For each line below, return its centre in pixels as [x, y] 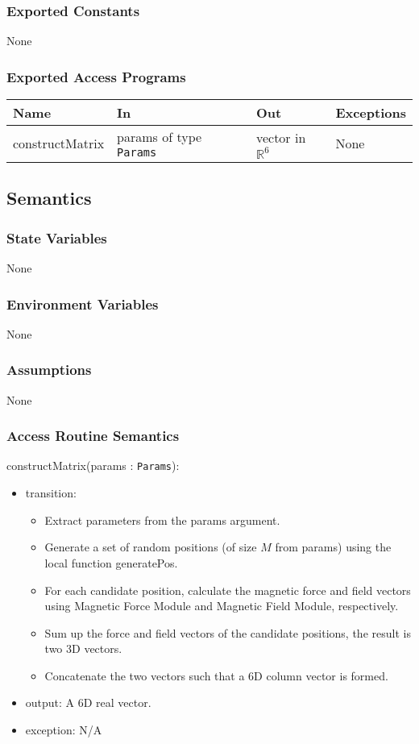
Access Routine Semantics [93, 436]
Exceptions [371, 113]
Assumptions [49, 370]
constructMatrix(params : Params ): [93, 466]
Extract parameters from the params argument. [162, 520]
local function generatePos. [111, 562]
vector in [281, 137]
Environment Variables [83, 303]
